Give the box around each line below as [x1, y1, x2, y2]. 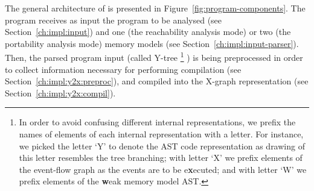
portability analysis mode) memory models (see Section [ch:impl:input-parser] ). [5, 37, 299, 49]
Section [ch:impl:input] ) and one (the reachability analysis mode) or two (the [5, 25, 291, 38]
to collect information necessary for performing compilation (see [5, 63, 242, 75]
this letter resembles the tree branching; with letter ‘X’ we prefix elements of [19, 151, 303, 164]
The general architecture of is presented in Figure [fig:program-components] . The [5, 2, 306, 14]
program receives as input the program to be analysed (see [5, 13, 222, 26]
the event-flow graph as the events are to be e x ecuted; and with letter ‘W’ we [19, 163, 307, 175]
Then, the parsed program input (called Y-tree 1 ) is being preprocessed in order [5, 49, 303, 64]
